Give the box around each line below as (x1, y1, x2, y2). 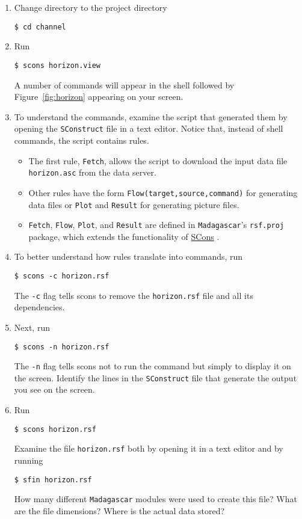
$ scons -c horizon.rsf (14, 272, 109, 280)
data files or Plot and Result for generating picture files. (28, 198, 239, 210)
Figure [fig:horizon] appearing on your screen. (14, 90, 183, 103)
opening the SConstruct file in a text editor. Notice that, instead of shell (14, 122, 283, 135)
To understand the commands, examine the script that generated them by (14, 110, 288, 123)
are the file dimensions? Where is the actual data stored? (14, 504, 225, 517)
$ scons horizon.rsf (14, 425, 96, 434)
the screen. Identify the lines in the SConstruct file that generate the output (14, 371, 297, 384)
